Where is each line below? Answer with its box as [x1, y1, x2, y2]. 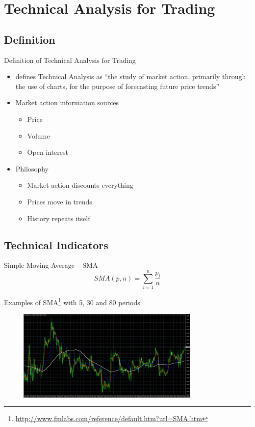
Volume [27, 130, 50, 141]
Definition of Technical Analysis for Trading [4, 55, 136, 65]
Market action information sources [15, 97, 119, 108]
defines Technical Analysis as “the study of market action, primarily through [15, 71, 246, 82]
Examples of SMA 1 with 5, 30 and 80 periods [4, 296, 140, 307]
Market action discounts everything [27, 180, 133, 190]
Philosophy [15, 163, 49, 173]
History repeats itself [27, 213, 90, 223]
